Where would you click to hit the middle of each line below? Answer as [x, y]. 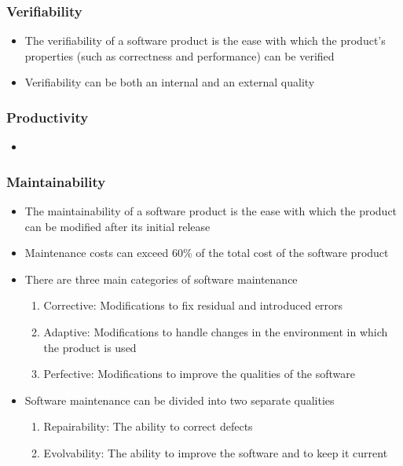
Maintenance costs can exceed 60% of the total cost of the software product [207, 253]
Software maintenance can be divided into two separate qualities [180, 400]
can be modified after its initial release [117, 226]
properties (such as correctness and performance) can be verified [180, 55]
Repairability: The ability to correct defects [148, 426]
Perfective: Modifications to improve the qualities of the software [200, 374]
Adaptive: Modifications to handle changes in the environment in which [216, 332]
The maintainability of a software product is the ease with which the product [211, 211]
